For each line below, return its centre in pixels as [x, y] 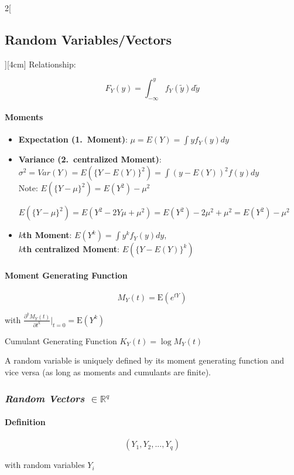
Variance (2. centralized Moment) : [90, 159]
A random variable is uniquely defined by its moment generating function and [145, 360]
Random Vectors [45, 398]
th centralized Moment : [71, 249]
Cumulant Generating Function [61, 340]
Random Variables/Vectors [88, 39]
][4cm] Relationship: [40, 64]
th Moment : [47, 235]
